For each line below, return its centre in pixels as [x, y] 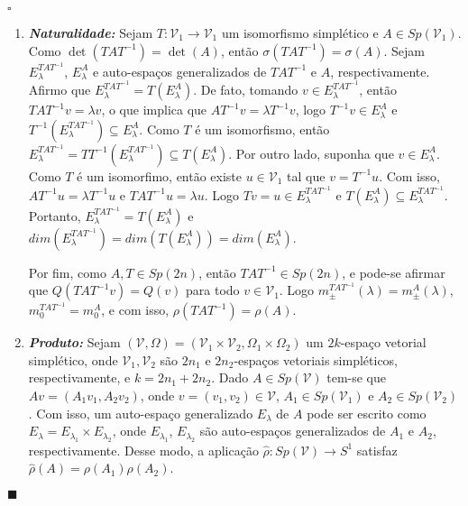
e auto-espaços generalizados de [179, 71]
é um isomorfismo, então [262, 129]
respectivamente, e [79, 377]
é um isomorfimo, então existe [160, 175]
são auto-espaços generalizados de [293, 431]
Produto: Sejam [74, 342]
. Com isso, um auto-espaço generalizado [141, 413]
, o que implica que [154, 110]
